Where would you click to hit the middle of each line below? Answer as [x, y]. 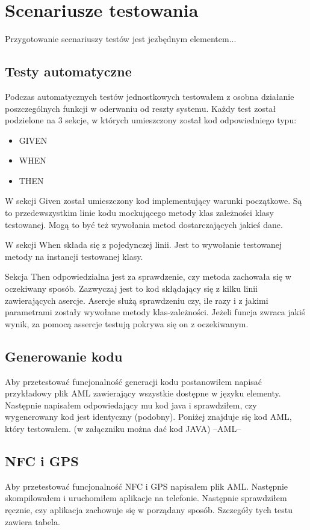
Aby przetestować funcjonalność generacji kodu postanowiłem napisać [134, 381]
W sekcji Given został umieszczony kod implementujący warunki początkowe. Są [153, 201]
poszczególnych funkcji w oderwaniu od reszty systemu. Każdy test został [141, 108]
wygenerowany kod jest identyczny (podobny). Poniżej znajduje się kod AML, [148, 417]
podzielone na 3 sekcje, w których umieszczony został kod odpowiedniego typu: [151, 120]
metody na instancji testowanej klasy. [74, 256]
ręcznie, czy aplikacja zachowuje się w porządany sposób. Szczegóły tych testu [149, 509]
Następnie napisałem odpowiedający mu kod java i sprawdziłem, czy [131, 405]
